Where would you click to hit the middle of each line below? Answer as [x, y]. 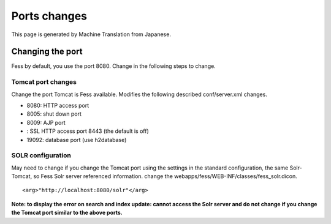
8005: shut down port [54, 114]
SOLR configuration [41, 155]
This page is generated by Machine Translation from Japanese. [91, 34]
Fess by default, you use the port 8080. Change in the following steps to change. [113, 66]
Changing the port [47, 52]
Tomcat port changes [44, 82]
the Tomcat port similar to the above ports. [67, 213]
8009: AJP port [46, 122]
